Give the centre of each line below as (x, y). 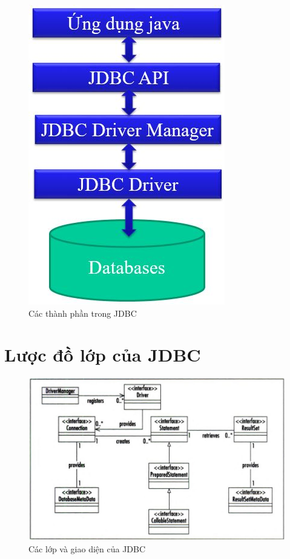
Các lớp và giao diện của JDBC (87, 549)
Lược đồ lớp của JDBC (103, 355)
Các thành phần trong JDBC (83, 313)
